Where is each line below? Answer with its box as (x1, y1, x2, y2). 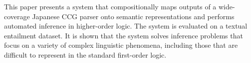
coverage (4, 11, 30, 21)
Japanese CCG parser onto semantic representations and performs (32, 11, 235, 21)
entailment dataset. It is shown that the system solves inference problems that (4, 30, 243, 40)
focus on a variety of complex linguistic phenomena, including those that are (4, 40, 238, 50)
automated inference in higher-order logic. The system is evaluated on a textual (4, 21, 248, 31)
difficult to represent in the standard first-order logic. (4, 49, 167, 60)
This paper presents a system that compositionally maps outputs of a (4, 1, 217, 11)
